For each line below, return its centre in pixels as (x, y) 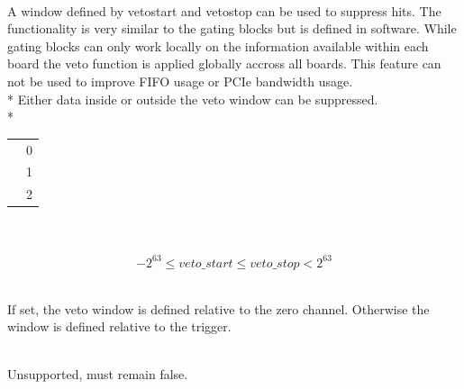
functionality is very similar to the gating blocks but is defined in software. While (232, 28)
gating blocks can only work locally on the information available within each (218, 45)
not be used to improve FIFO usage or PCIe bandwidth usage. (180, 81)
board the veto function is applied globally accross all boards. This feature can (224, 63)
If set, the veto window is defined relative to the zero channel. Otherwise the (218, 308)
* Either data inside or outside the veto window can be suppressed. (193, 99)
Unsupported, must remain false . (98, 374)
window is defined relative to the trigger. (119, 326)
